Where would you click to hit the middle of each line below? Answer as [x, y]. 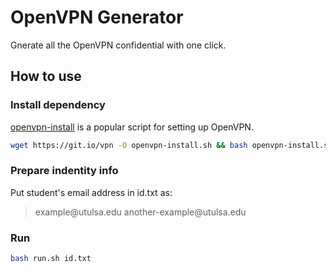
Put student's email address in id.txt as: [91, 192]
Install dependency [58, 105]
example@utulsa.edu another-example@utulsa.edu [140, 212]
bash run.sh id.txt [51, 259]
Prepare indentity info [64, 171]
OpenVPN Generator [97, 17]
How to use [46, 76]
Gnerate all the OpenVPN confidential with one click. [118, 45]
